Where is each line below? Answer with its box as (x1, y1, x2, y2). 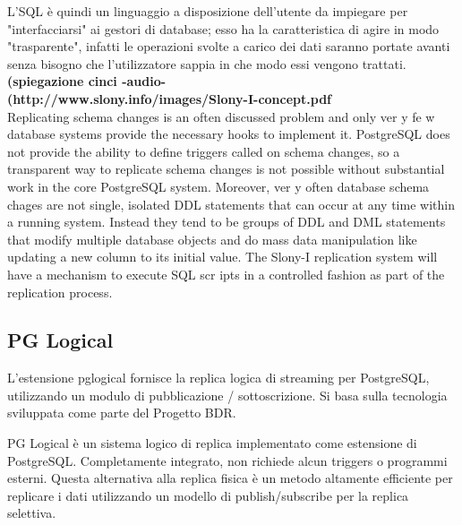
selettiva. (7, 503, 56, 522)
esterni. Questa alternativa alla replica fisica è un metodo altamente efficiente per (7, 469, 453, 487)
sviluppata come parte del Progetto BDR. (7, 403, 236, 422)
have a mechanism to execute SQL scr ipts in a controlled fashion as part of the (7, 264, 445, 283)
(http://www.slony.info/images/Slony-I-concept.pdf (7, 89, 331, 108)
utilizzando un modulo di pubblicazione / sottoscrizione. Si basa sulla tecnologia (7, 385, 448, 404)
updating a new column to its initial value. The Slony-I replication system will (7, 247, 438, 266)
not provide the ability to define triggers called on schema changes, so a (7, 142, 400, 160)
